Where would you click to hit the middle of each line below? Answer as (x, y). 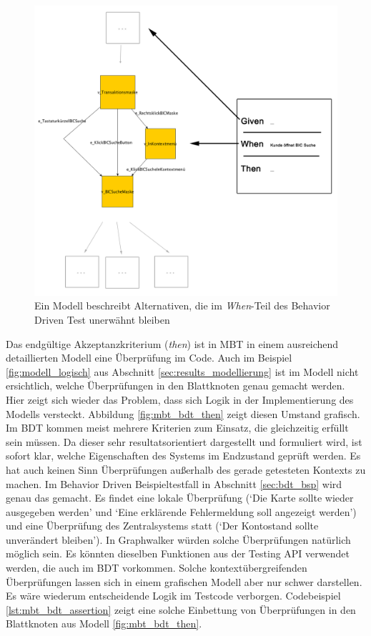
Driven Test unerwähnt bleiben (102, 319)
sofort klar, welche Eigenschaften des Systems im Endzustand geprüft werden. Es (183, 456)
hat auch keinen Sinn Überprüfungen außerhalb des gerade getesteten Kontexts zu (186, 469)
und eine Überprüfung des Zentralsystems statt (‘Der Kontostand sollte (162, 526)
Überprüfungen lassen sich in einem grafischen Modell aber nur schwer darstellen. (184, 581)
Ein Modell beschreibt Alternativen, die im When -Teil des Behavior (182, 305)
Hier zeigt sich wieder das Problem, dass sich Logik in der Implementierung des (180, 399)
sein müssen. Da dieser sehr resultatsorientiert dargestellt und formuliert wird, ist (184, 441)
